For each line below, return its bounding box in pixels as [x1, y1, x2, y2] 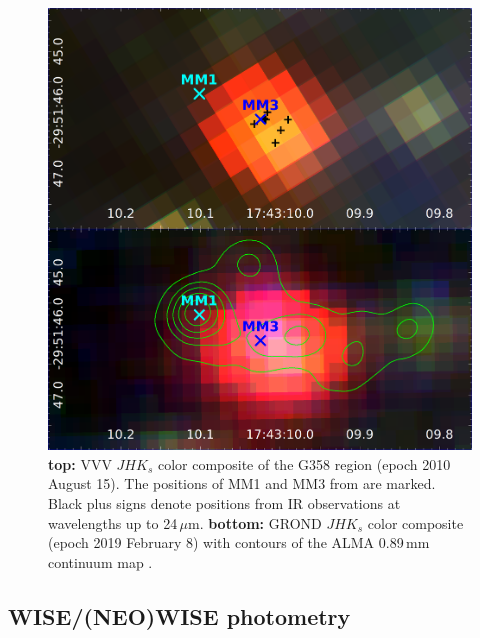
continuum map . [48, 551, 153, 572]
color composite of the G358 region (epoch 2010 [157, 453, 451, 474]
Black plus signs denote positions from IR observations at [48, 492, 401, 513]
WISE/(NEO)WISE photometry [8, 600, 351, 631]
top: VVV [48, 453, 112, 474]
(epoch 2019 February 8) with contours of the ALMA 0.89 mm [48, 532, 430, 553]
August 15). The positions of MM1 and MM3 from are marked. [48, 473, 436, 494]
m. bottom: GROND [187, 512, 322, 533]
